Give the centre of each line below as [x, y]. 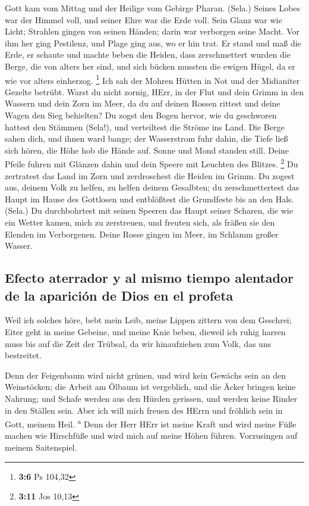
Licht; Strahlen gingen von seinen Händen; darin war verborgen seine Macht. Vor [152, 31]
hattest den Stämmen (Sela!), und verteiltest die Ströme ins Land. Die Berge [145, 127]
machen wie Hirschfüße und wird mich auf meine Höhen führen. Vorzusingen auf [151, 435]
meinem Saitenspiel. [41, 447]
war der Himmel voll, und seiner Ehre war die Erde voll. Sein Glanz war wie [144, 19]
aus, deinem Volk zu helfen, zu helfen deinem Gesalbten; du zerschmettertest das [152, 187]
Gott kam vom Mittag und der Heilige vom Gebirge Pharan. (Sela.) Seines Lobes [153, 8]
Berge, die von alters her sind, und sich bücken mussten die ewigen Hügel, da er [150, 66]
